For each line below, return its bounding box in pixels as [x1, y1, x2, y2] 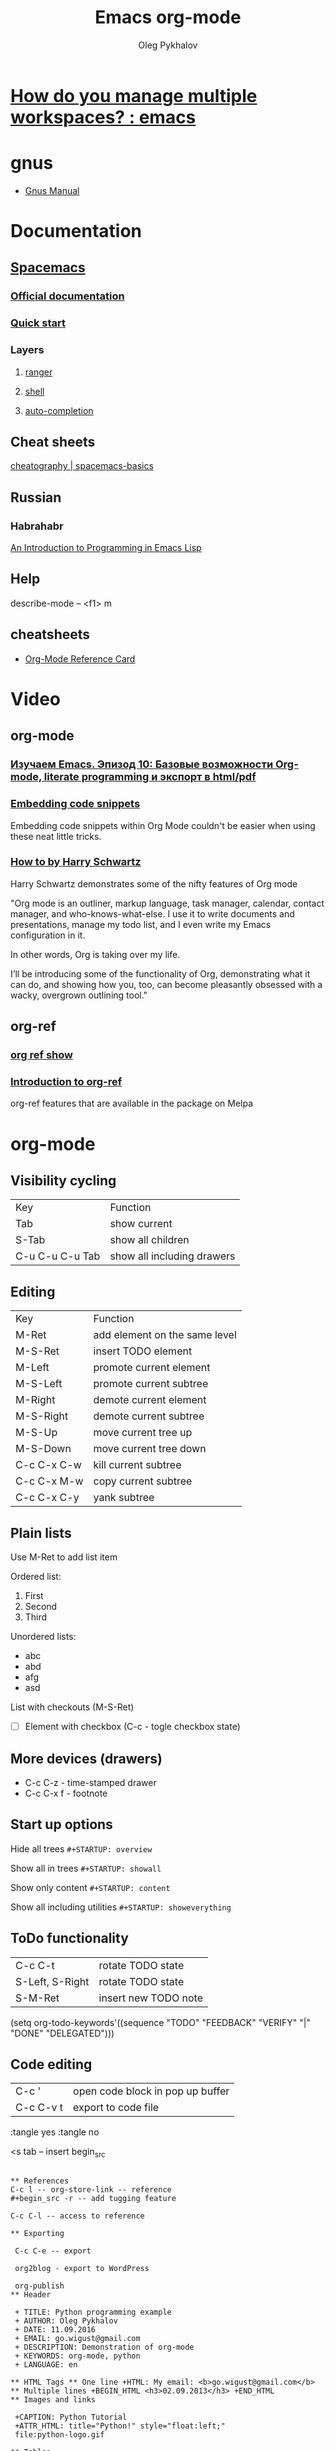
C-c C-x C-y [15, 1491, 80, 1505]
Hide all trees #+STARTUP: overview [10, 1842, 153, 1855]
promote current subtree [93, 1377, 209, 1391]
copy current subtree [93, 1474, 193, 1488]
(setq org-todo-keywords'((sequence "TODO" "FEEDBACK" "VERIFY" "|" [10, 2016, 311, 2028]
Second [24, 1601, 58, 1613]
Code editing [10, 2056, 93, 2073]
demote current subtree [93, 1409, 205, 1423]
